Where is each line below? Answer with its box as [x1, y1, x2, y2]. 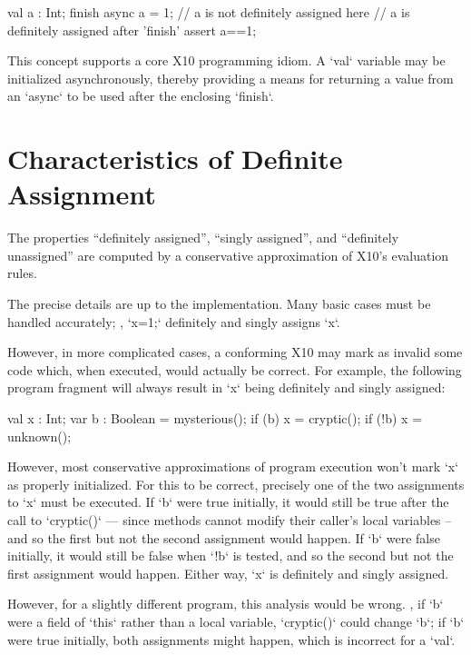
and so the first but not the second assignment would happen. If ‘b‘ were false [7, 528, 440, 547]
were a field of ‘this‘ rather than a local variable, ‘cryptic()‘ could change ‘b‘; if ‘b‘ [7, 611, 465, 630]
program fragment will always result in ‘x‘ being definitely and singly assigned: [7, 378, 446, 397]
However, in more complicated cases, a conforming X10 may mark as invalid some [7, 342, 463, 362]
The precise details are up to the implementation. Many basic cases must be [7, 294, 431, 313]
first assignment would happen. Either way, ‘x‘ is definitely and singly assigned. [7, 563, 449, 582]
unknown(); [7, 426, 72, 445]
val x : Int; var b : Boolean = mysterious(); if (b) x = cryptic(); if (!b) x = [7, 409, 423, 428]
